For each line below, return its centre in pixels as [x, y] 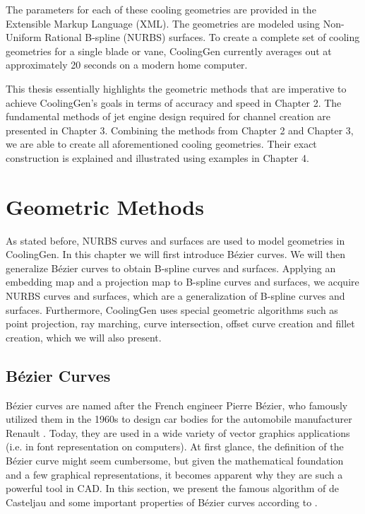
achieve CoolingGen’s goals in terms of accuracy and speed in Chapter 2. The [174, 102]
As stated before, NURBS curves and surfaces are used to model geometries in [175, 240]
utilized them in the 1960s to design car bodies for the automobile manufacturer [179, 419]
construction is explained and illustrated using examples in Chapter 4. [157, 157]
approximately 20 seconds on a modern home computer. [127, 65]
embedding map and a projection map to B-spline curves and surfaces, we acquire [182, 282]
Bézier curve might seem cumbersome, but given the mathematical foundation [175, 460]
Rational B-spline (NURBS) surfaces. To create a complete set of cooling [202, 37]
